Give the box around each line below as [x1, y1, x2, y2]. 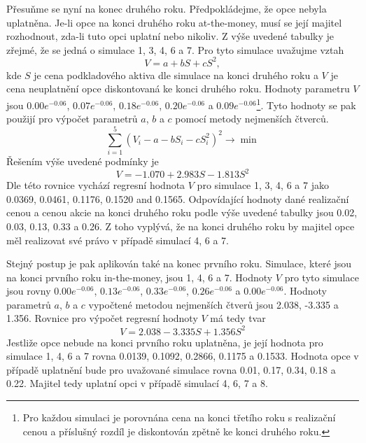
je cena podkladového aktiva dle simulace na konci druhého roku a [34, 67, 318, 82]
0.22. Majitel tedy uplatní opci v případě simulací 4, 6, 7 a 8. [6, 376, 268, 391]
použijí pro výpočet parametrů [6, 111, 138, 126]
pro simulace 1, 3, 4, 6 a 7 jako [197, 178, 329, 192]
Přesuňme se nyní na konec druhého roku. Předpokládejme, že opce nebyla [6, 1, 327, 15]
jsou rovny [6, 283, 51, 298]
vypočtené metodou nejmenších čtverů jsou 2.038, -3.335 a [88, 297, 339, 311]
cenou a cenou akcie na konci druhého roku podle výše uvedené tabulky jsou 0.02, [6, 205, 358, 220]
